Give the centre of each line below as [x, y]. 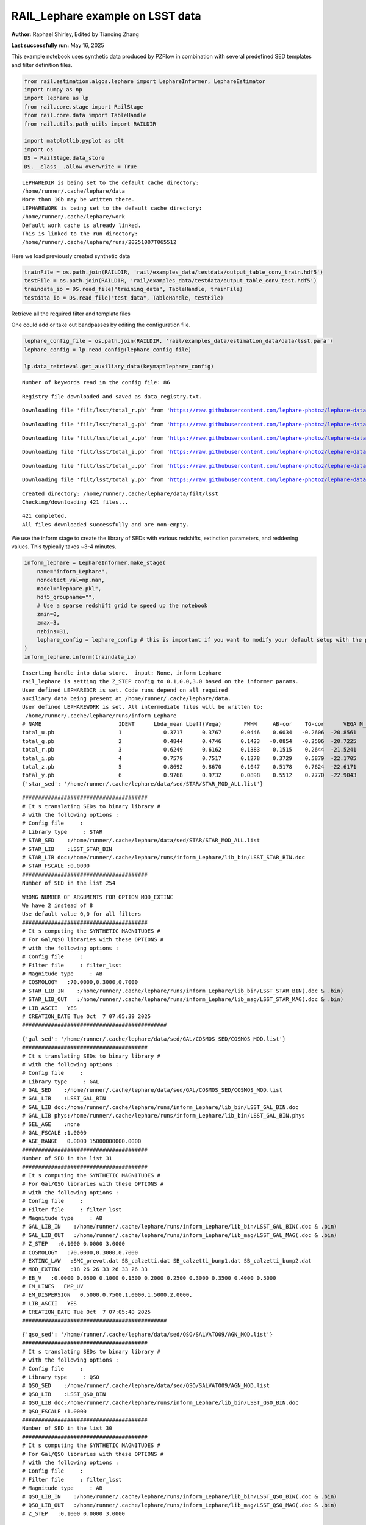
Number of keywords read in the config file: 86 [96, 382]
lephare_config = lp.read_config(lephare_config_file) [108, 350]
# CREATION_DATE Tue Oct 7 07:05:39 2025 [87, 1016]
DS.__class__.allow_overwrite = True [81, 167]
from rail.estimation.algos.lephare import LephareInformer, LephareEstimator [145, 81]
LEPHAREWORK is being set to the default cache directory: [112, 208]
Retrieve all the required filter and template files [71, 314]
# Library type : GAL [61, 1082]
